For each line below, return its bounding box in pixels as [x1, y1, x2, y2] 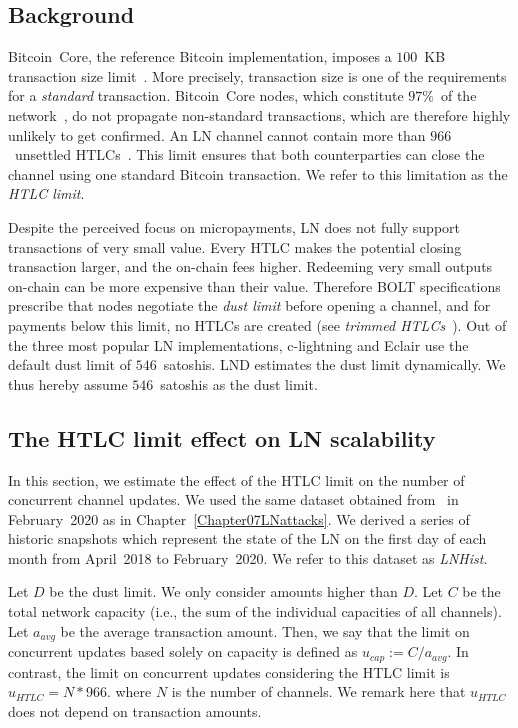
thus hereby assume [8, 373, 128, 394]
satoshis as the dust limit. [160, 373, 318, 394]
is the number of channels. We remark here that [171, 681, 466, 702]
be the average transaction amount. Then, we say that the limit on [60, 620, 470, 641]
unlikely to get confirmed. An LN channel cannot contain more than [8, 124, 426, 145]
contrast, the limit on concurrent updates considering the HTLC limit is [8, 661, 450, 682]
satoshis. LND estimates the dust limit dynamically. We [163, 354, 506, 375]
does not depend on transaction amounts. [8, 700, 262, 721]
